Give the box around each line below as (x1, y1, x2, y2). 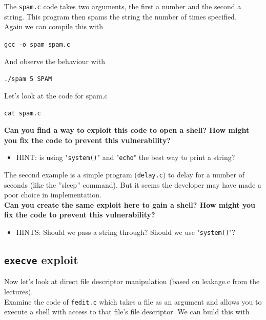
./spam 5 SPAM (4, 75, 52, 83)
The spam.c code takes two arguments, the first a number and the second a (4, 1, 241, 11)
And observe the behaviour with (4, 55, 105, 66)
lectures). (4, 286, 33, 296)
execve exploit (4, 251, 78, 267)
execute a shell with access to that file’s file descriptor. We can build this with (4, 306, 250, 317)
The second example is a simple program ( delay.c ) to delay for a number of (4, 169, 244, 179)
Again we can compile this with (4, 21, 103, 32)
